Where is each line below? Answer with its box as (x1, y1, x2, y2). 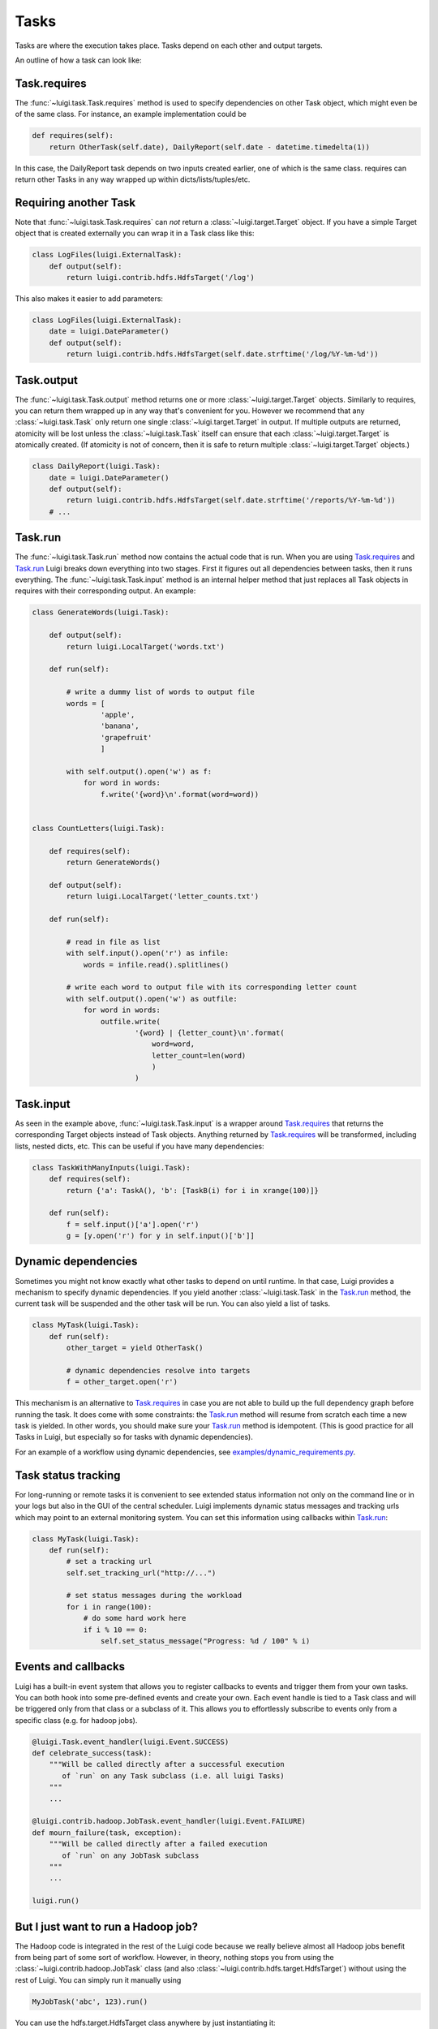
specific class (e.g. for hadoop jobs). (15, 1715, 138, 1725)
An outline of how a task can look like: (15, 55, 142, 65)
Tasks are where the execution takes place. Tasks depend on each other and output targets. (15, 41, 324, 50)
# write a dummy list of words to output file (66, 687, 255, 697)
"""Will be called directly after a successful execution (49, 1760, 285, 1769)
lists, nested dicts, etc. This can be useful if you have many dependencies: (15, 1141, 264, 1151)
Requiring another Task (15, 196, 136, 209)
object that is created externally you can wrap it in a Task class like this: (15, 228, 255, 239)
